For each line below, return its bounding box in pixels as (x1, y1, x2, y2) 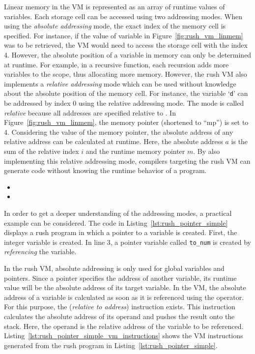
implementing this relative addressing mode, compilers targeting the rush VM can (4, 155, 251, 166)
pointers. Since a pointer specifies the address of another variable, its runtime (4, 272, 237, 283)
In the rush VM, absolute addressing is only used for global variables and (4, 263, 225, 273)
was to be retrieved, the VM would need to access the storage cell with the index (4, 40, 248, 50)
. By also (193, 146, 220, 156)
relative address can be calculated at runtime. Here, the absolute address (4, 136, 223, 147)
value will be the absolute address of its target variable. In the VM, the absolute (4, 282, 246, 293)
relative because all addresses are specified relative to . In (4, 107, 176, 118)
